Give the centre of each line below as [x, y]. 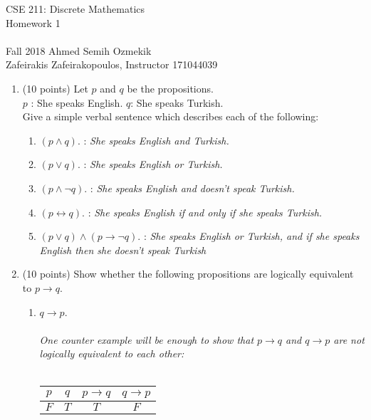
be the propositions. [170, 88]
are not [349, 339]
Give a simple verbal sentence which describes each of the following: [171, 116]
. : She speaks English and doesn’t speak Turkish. [189, 188]
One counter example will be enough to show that [147, 339]
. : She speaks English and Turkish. [153, 140]
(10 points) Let [55, 88]
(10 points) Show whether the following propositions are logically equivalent [188, 274]
